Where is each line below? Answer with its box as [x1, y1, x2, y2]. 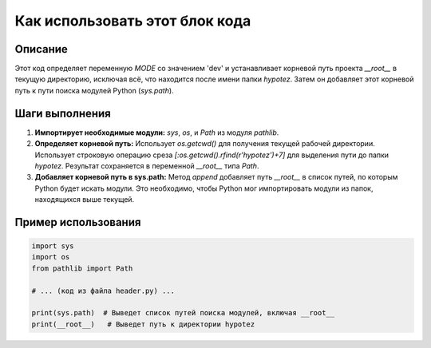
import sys [31, 242, 74, 251]
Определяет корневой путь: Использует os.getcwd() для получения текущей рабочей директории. [34, 139, 375, 148]
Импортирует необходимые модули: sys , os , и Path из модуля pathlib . [34, 128, 279, 137]
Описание [14, 42, 68, 56]
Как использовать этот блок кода [14, 12, 251, 30]
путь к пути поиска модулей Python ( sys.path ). [14, 85, 175, 95]
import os [31, 252, 70, 262]
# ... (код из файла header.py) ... [31, 286, 176, 295]
